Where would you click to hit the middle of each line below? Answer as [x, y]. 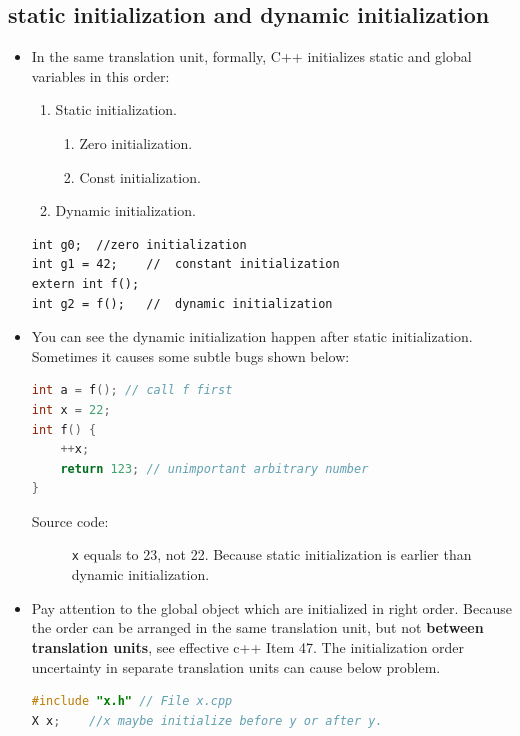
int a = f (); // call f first [132, 390]
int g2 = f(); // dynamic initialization [182, 303]
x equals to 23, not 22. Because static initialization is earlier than [271, 554]
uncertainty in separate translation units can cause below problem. [236, 666]
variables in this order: [100, 75]
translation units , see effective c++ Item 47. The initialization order [248, 646]
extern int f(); [85, 283]
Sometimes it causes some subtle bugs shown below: [190, 355]
